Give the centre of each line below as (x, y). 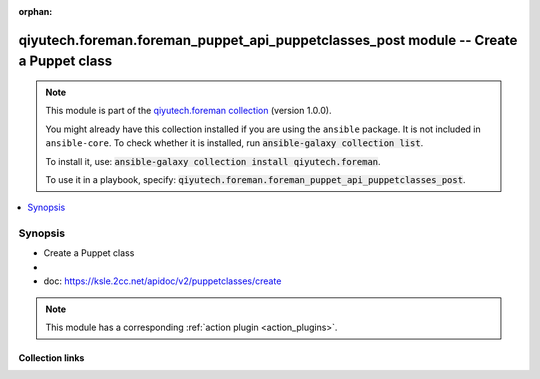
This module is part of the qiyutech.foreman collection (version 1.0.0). (188, 111)
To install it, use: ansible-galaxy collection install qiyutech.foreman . (213, 161)
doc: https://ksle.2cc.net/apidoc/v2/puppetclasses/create (162, 281)
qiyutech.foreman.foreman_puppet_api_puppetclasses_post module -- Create (268, 40)
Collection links (51, 358)
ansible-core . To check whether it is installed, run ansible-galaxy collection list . (234, 143)
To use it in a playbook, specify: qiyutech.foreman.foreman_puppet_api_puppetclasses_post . (255, 179)
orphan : (35, 11)
